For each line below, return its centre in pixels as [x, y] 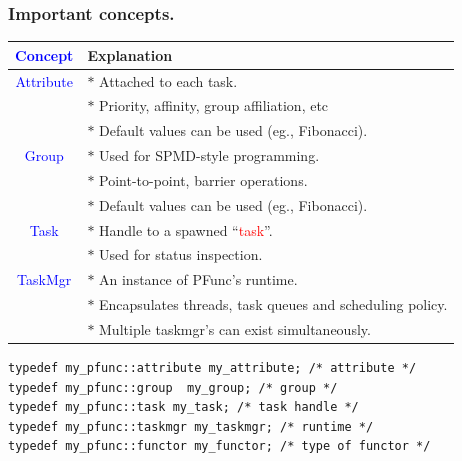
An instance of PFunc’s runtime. [198, 279]
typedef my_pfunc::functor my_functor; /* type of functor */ [219, 446]
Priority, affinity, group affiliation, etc [214, 105]
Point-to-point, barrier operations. [203, 179]
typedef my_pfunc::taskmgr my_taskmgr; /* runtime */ [191, 426]
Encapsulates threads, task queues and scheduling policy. [273, 304]
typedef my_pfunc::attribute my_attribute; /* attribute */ [212, 368]
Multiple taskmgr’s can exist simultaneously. [235, 329]
